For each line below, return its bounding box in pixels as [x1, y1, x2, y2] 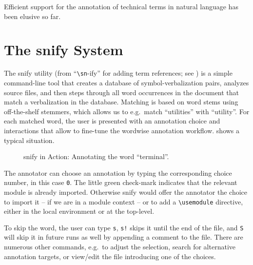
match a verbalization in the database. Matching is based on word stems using [4, 97, 238, 107]
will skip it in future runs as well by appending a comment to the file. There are [4, 232, 243, 242]
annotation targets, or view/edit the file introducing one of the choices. [4, 251, 216, 261]
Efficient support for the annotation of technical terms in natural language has [4, 1, 238, 11]
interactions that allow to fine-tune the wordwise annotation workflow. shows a [4, 125, 240, 135]
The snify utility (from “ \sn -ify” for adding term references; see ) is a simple [4, 68, 233, 78]
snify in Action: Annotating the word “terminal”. [23, 151, 169, 162]
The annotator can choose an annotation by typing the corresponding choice [4, 167, 232, 178]
